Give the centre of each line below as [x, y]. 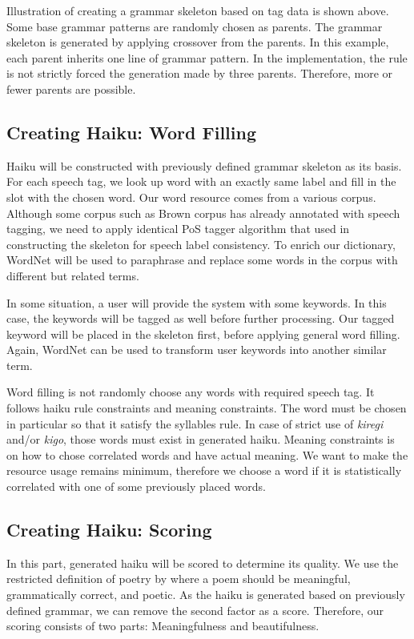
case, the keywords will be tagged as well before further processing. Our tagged [201, 318]
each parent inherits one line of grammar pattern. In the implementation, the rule [207, 57]
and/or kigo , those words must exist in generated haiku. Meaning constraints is [201, 439]
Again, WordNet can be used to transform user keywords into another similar [197, 350]
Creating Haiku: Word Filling [132, 132]
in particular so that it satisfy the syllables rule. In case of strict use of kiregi [195, 423]
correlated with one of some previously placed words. [136, 486]
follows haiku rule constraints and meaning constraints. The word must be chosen [207, 408]
